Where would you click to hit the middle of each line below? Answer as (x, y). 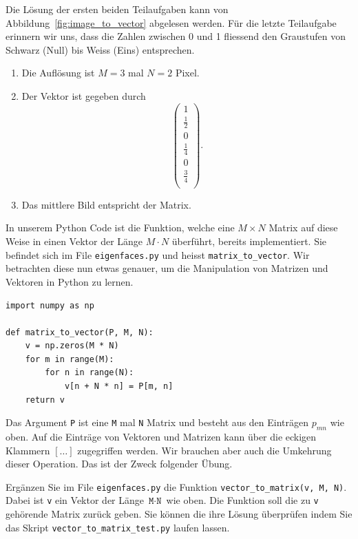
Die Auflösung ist (58, 73)
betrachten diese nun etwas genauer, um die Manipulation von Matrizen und (167, 268)
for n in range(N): (89, 373)
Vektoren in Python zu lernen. (70, 281)
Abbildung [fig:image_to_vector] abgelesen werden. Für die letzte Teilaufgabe (171, 22)
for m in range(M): (70, 359)
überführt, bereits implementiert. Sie (249, 241)
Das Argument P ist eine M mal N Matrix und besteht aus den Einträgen (157, 422)
